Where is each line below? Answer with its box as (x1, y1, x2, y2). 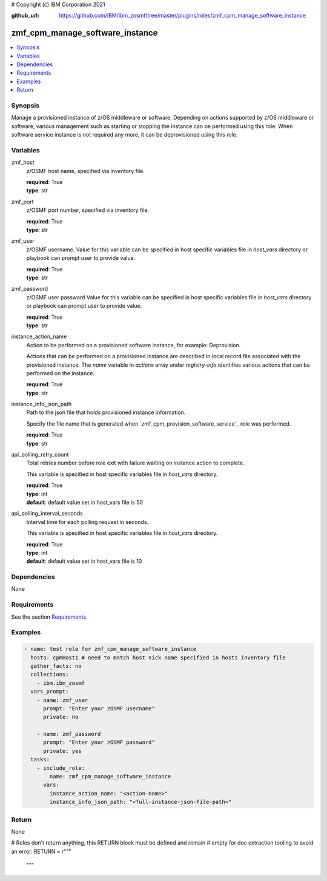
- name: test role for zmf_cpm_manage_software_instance (24, 645, 197, 653)
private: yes (43, 747, 82, 754)
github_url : (11, 12, 39, 19)
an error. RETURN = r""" (11, 848, 71, 855)
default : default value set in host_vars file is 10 (26, 557, 142, 565)
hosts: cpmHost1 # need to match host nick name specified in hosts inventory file (30, 654, 286, 661)
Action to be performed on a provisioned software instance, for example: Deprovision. (26, 341, 241, 349)
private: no (43, 713, 79, 721)
